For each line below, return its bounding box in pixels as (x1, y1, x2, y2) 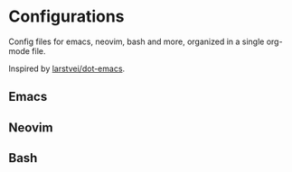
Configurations (8, 6, 125, 27)
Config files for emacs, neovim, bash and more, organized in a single (8, 36, 265, 47)
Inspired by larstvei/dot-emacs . (8, 63, 126, 74)
